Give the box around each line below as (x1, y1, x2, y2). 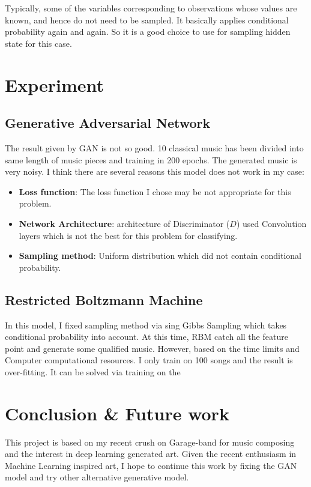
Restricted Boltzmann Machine (5, 290, 203, 309)
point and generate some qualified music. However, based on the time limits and (5, 342, 300, 354)
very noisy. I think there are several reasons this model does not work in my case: (5, 165, 304, 178)
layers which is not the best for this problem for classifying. (19, 229, 238, 241)
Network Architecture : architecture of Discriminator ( (19, 217, 230, 229)
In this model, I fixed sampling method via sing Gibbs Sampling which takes (5, 318, 287, 331)
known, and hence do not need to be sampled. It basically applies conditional (5, 13, 289, 26)
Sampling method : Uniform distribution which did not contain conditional (19, 249, 302, 262)
